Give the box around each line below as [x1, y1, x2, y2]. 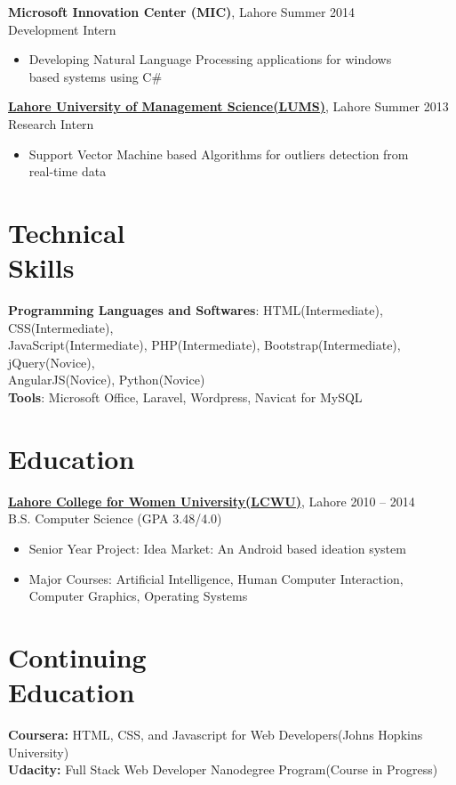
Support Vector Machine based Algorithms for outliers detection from [28, 144, 409, 163]
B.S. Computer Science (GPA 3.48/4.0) [8, 509, 222, 528]
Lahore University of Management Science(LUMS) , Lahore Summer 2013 [8, 97, 449, 116]
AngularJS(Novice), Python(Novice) [8, 370, 205, 389]
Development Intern [8, 20, 116, 38]
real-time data [28, 162, 107, 181]
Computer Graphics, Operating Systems [28, 587, 248, 605]
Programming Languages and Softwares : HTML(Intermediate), [8, 301, 383, 320]
